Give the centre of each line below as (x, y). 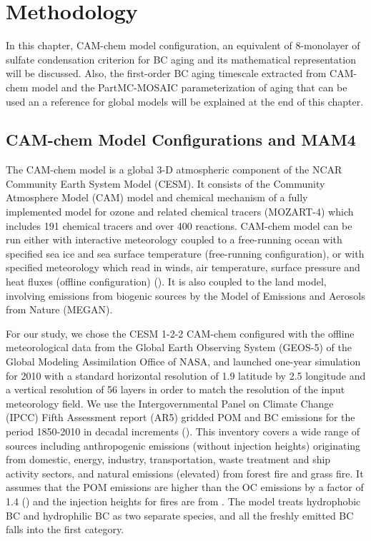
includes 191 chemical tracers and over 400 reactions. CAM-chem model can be (179, 225)
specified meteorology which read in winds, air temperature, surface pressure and (183, 267)
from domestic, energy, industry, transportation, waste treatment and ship (168, 459)
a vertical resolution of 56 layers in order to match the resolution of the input (175, 389)
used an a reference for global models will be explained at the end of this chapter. (185, 101)
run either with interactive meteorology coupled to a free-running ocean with (174, 239)
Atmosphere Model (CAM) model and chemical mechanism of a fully (157, 197)
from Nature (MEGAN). (59, 309)
